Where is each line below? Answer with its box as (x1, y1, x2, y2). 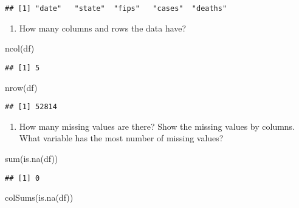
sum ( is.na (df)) (5, 152, 58, 164)
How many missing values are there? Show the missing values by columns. (19, 119, 295, 132)
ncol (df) (5, 42, 35, 55)
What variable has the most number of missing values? (19, 132, 224, 144)
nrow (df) (5, 81, 38, 93)
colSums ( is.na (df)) (5, 191, 74, 204)
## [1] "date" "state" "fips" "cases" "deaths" (5, 4, 227, 13)
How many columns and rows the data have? (19, 21, 187, 34)
